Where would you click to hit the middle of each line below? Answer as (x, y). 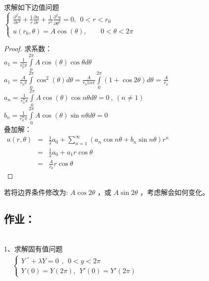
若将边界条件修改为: (36, 192)
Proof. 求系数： (28, 48)
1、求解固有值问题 (33, 249)
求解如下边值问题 (32, 7)
